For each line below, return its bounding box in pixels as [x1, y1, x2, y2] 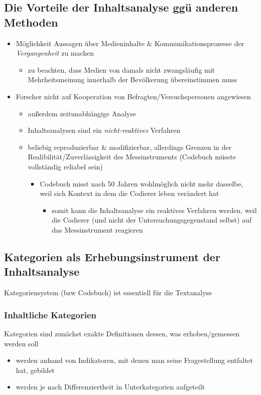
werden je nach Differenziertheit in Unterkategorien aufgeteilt [16, 381, 205, 392]
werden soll [4, 338, 39, 348]
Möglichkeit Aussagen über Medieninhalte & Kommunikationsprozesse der [16, 38, 244, 48]
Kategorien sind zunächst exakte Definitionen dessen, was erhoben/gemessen [4, 328, 239, 338]
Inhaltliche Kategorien [4, 308, 97, 321]
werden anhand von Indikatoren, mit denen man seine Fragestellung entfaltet [16, 355, 253, 365]
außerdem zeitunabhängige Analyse [28, 108, 137, 118]
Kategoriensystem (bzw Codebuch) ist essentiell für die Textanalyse [4, 287, 212, 298]
